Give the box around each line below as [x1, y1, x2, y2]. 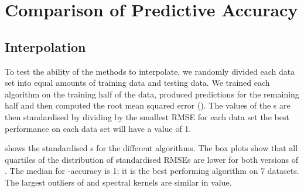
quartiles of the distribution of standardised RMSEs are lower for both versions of [5, 153, 298, 165]
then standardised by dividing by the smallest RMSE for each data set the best [5, 110, 289, 123]
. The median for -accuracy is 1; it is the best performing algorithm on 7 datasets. [5, 165, 299, 177]
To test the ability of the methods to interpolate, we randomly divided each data [5, 65, 295, 77]
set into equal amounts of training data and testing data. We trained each [5, 76, 270, 89]
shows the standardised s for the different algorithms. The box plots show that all [5, 142, 298, 154]
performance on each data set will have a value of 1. [5, 122, 192, 134]
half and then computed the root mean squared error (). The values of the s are [5, 99, 291, 111]
